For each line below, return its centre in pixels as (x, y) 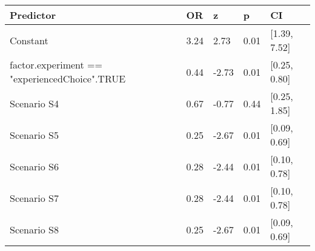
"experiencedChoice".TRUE (68, 79)
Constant (29, 40)
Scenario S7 (34, 198)
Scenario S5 (34, 135)
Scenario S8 (34, 229)
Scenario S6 (34, 166)
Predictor (33, 15)
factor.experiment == (56, 65)
